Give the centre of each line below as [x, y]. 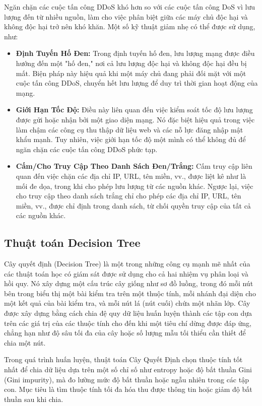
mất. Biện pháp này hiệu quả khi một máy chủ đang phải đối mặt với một [131, 73]
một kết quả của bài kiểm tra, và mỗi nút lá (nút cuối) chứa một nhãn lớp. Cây [127, 303]
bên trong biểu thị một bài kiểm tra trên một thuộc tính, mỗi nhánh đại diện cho [130, 293]
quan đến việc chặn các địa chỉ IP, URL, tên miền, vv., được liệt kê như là [131, 176]
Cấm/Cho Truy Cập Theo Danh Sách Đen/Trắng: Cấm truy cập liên [134, 166]
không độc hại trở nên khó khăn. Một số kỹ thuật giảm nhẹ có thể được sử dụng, [130, 26]
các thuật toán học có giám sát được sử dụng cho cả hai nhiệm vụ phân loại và [126, 273]
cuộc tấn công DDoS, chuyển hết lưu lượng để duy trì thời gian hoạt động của [137, 83]
